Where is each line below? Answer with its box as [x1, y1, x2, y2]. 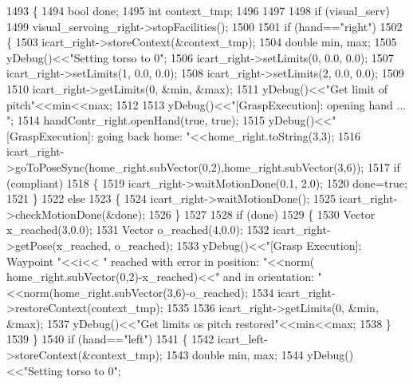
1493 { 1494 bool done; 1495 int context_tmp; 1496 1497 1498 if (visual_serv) [6, 2, 390, 18]
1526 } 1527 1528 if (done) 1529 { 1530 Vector [148, 205, 376, 222]
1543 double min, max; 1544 [166, 346, 304, 363]
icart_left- [217, 331, 268, 347]
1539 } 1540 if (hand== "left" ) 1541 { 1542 [6, 331, 214, 347]
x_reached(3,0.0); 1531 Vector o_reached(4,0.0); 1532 [6, 221, 269, 238]
